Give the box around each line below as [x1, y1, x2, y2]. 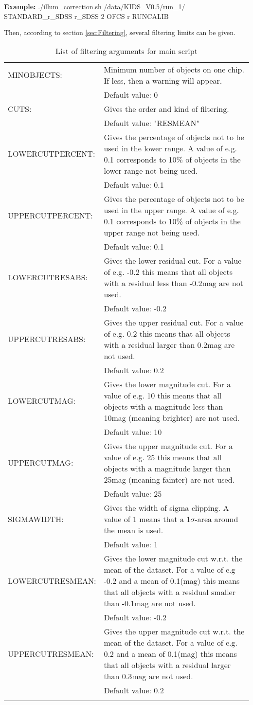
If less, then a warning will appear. [104, 74, 222, 86]
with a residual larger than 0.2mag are [104, 339, 235, 350]
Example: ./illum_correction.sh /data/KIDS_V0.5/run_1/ [4, 1, 185, 11]
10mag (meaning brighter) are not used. [104, 412, 240, 423]
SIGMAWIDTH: [8, 513, 64, 524]
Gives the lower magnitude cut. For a [104, 378, 231, 390]
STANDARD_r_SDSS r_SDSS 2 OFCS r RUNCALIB [4, 11, 169, 21]
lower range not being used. [104, 164, 198, 176]
